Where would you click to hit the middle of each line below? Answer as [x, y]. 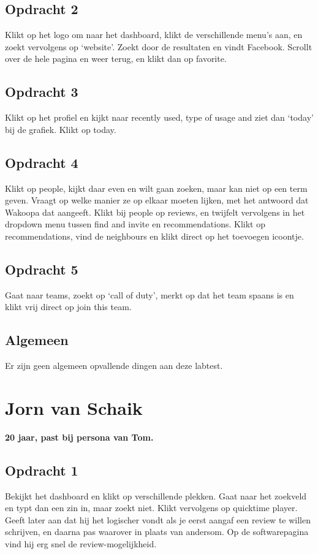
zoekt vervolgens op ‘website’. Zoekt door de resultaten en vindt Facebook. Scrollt [159, 46]
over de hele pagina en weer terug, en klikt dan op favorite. [116, 59]
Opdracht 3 [42, 92]
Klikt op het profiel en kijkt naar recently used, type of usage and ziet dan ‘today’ [159, 117]
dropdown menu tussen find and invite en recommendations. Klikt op [135, 224]
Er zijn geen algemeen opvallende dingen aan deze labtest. [114, 366]
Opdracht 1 [42, 470]
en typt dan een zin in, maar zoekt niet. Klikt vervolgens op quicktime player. [151, 508]
